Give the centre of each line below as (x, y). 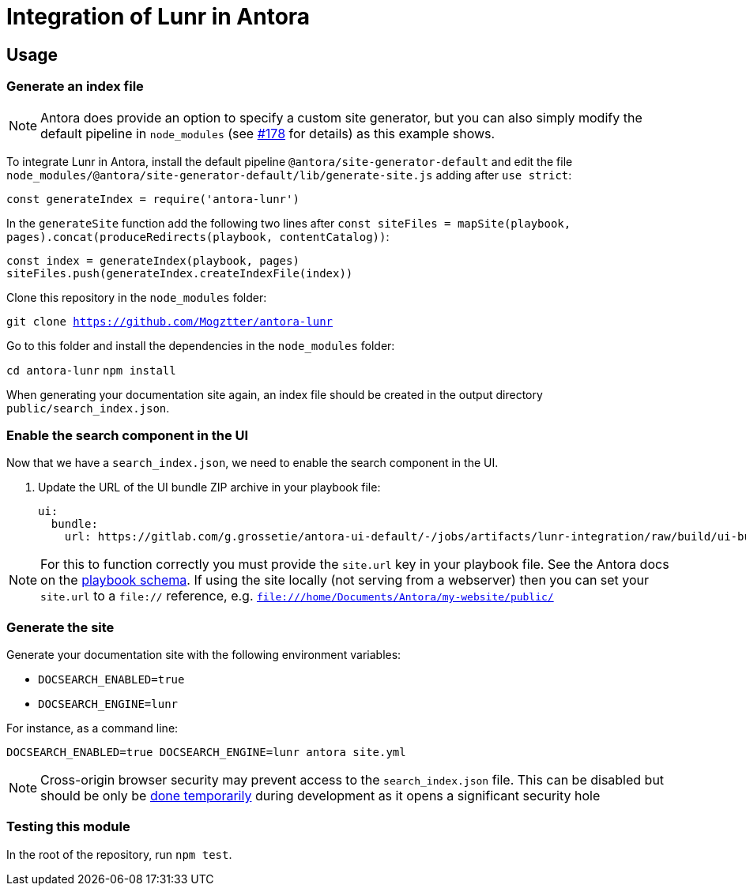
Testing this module (68, 827)
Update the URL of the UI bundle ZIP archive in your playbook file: (209, 487)
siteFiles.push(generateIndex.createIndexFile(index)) (180, 273)
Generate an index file (75, 87)
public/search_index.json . (88, 408)
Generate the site (60, 627)
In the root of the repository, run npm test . (119, 854)
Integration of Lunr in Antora (158, 17)
